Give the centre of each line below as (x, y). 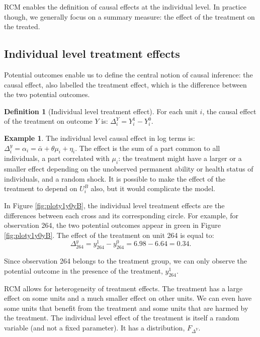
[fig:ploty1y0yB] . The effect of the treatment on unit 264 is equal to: (109, 235)
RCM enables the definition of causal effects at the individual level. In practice (125, 7)
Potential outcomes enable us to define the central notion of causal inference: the (128, 74)
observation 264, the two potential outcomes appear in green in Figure (113, 225)
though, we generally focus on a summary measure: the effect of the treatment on (129, 16)
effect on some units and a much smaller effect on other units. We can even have (128, 298)
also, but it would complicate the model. (153, 188)
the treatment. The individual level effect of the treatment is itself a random (122, 318)
